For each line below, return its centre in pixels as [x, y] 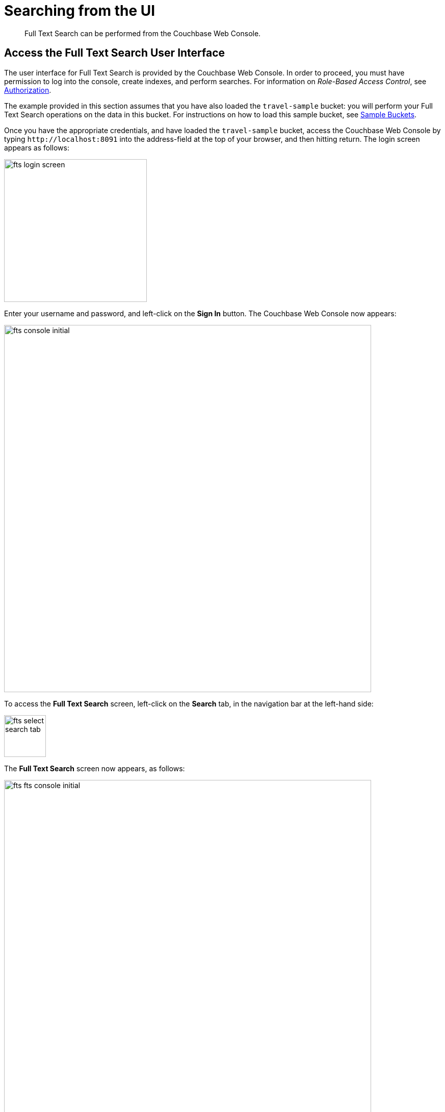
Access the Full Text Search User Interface [115, 53]
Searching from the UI [80, 11]
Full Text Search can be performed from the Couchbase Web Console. [143, 33]
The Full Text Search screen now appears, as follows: [95, 768]
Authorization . [28, 90]
